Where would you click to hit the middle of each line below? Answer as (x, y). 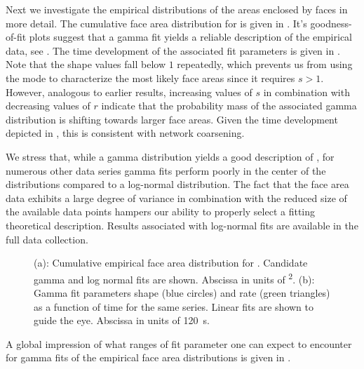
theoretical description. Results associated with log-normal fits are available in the (182, 225)
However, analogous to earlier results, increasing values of (129, 92)
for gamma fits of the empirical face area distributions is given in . (148, 357)
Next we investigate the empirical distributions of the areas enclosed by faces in (177, 9)
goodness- (331, 23)
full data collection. (47, 239)
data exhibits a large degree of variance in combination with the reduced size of (176, 197)
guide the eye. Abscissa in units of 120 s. (122, 320)
